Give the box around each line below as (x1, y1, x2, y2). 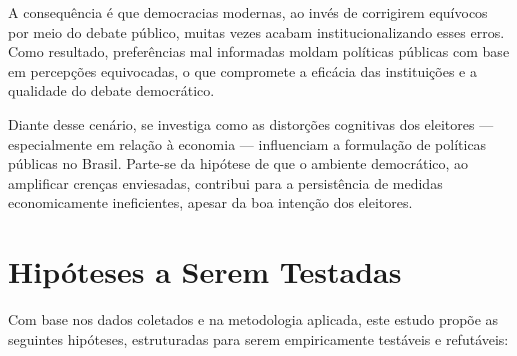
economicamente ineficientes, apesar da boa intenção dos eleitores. (8, 192, 413, 213)
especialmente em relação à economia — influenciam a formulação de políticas (8, 133, 487, 154)
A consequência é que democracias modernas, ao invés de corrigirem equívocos (8, 2, 488, 22)
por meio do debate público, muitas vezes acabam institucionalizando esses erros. (8, 21, 505, 42)
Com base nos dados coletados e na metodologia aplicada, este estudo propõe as (8, 309, 499, 330)
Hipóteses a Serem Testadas (8, 251, 402, 292)
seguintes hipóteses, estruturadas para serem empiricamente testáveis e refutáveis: (8, 328, 509, 349)
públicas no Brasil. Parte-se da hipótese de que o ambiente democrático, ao (8, 153, 469, 174)
